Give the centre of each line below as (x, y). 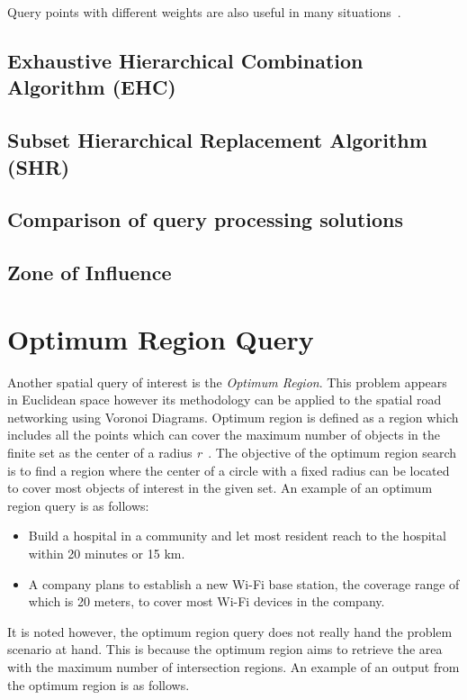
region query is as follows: (78, 505)
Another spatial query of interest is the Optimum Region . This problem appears (227, 382)
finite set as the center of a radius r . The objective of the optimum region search (232, 452)
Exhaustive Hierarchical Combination (185, 60)
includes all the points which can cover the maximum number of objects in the (224, 435)
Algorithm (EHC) (92, 87)
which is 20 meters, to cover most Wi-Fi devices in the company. (207, 601)
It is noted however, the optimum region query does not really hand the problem (230, 631)
